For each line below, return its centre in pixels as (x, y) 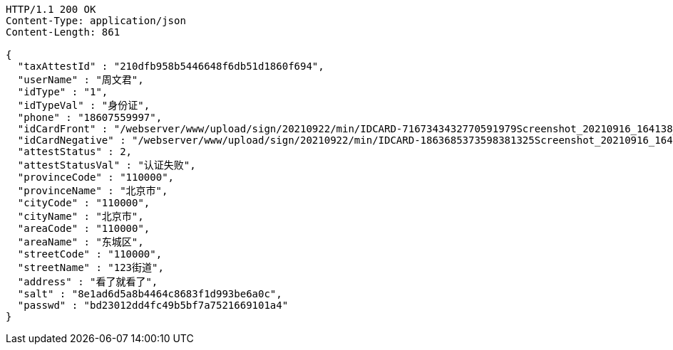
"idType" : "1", (63, 92)
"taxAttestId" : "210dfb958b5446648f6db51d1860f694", (171, 66)
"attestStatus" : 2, (75, 152)
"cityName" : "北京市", (81, 216)
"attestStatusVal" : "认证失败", (107, 165)
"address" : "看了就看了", (88, 282)
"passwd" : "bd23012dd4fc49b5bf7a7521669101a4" (153, 305)
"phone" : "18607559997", (90, 117)
